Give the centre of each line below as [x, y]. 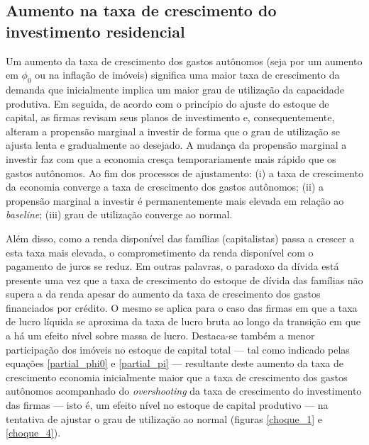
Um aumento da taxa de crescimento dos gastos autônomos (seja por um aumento [184, 61]
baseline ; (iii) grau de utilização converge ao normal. [119, 214]
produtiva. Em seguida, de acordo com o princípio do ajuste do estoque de [167, 103]
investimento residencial [95, 31]
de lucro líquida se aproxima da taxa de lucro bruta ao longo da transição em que [183, 321]
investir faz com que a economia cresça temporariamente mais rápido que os [171, 158]
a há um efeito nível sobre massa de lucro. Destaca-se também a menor [160, 336]
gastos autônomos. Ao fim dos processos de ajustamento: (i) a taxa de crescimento [184, 173]
